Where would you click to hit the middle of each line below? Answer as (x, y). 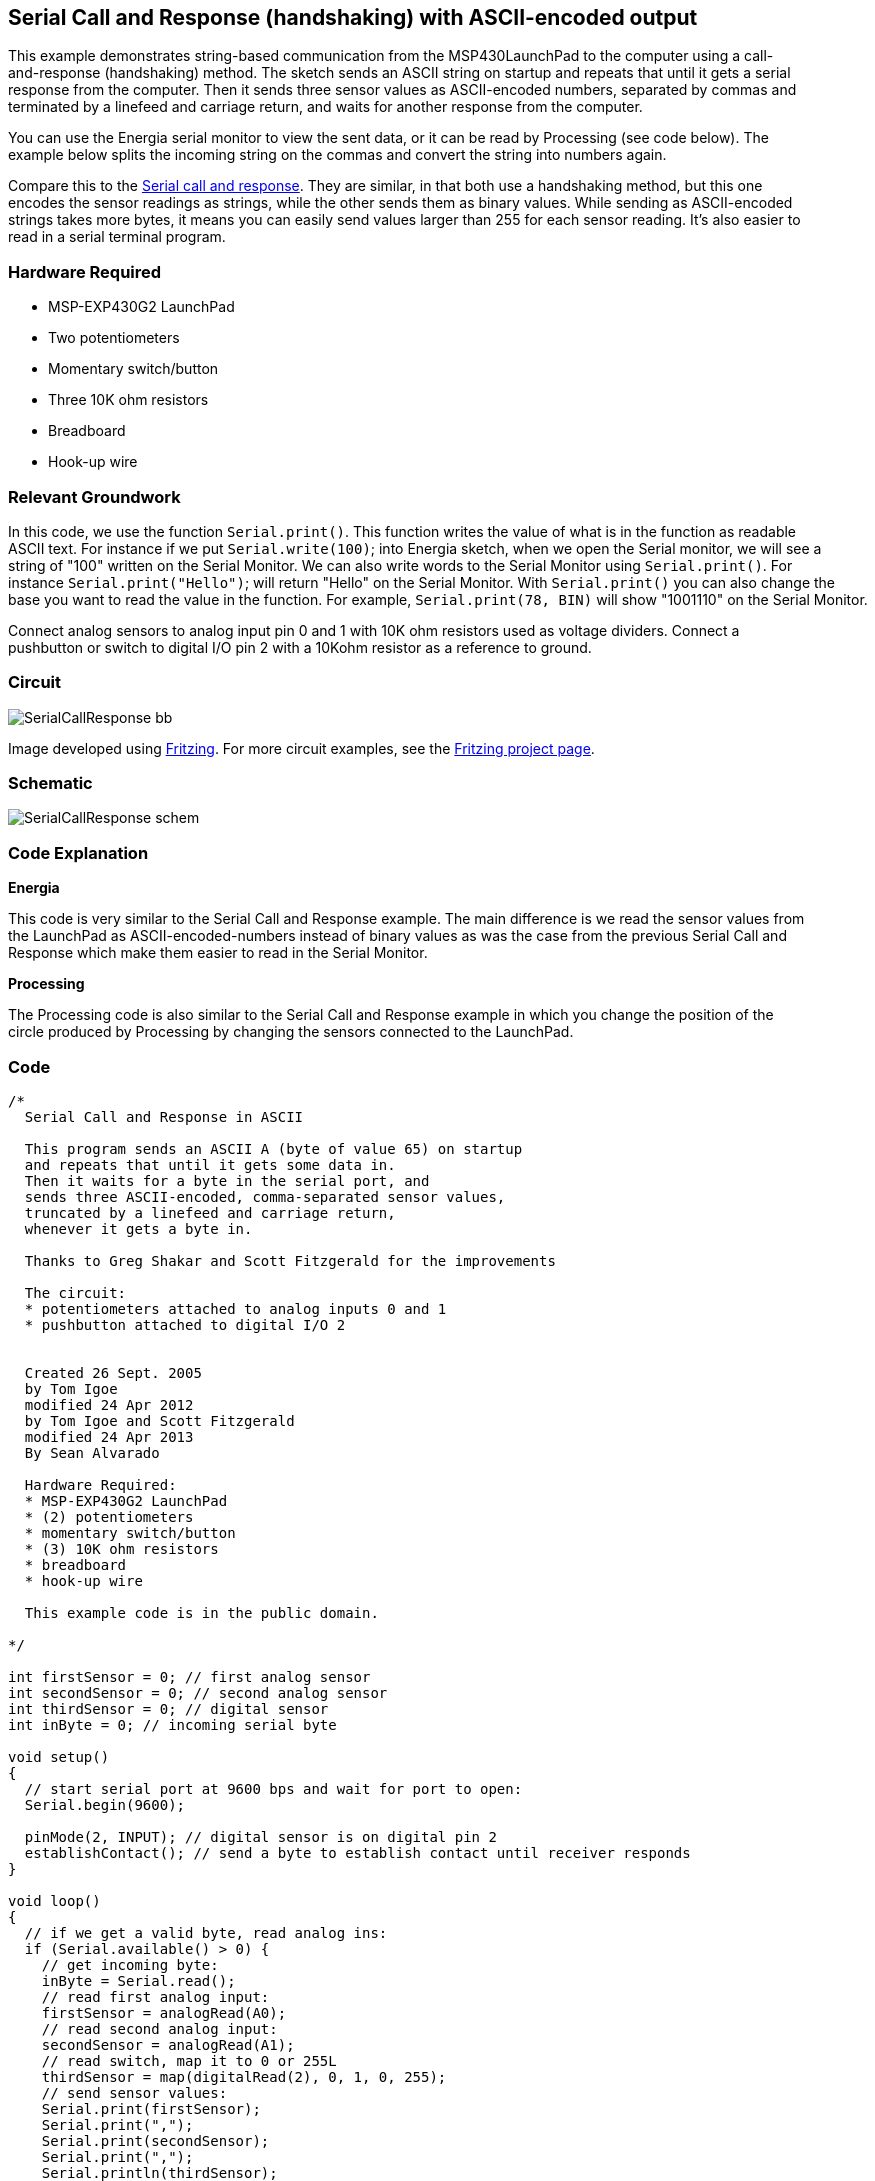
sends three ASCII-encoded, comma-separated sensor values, (265, 1196)
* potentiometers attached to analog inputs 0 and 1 (235, 1308)
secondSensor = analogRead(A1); (168, 2044)
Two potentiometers (114, 338)
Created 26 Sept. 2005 (113, 1372)
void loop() (54, 1900)
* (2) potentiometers (109, 1516)
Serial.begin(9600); (105, 1804)
